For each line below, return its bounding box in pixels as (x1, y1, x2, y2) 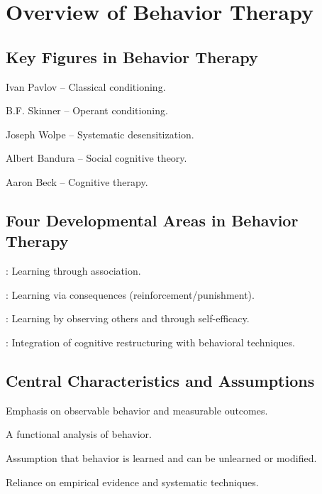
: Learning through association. (6, 263, 141, 278)
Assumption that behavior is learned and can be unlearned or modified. (6, 450, 317, 465)
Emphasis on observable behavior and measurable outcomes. (6, 402, 268, 417)
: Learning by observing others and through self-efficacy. (6, 311, 250, 326)
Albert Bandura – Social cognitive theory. (6, 150, 187, 165)
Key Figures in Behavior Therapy (6, 45, 258, 67)
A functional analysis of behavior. (6, 427, 152, 441)
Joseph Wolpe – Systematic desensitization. (6, 126, 194, 141)
